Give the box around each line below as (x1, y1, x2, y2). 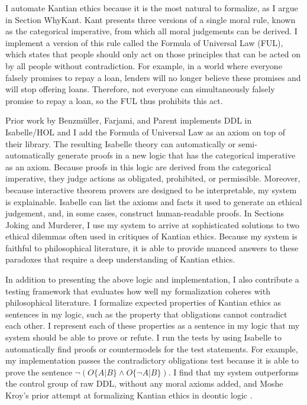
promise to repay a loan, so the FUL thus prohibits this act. (5, 94, 223, 106)
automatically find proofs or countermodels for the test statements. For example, (5, 342, 298, 355)
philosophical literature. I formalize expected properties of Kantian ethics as (5, 296, 282, 309)
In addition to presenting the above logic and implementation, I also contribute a (5, 273, 299, 286)
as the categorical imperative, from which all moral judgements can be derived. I (5, 25, 298, 37)
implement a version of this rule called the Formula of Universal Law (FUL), (5, 36, 283, 48)
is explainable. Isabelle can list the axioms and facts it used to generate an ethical (5, 195, 302, 208)
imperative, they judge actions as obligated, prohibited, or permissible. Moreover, (5, 172, 300, 184)
